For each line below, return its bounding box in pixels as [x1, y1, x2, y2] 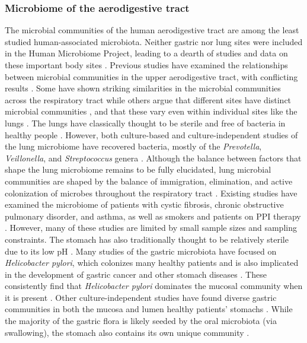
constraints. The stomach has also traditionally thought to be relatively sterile [5, 233, 289, 245]
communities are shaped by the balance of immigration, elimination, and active [5, 174, 293, 187]
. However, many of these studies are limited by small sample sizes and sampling [5, 221, 297, 234]
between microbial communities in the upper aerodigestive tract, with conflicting [5, 70, 298, 82]
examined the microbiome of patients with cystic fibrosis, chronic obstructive [5, 198, 284, 211]
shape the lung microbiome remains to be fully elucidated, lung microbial [5, 163, 271, 176]
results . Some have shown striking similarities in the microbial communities [5, 82, 281, 94]
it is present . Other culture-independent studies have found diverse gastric [5, 291, 277, 303]
